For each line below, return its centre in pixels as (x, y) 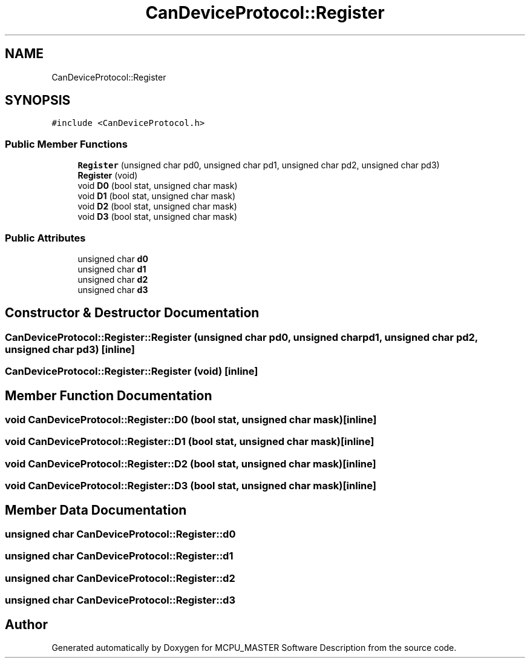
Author (26, 624)
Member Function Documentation (109, 395)
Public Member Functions (66, 144)
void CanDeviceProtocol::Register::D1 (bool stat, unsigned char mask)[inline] (190, 442)
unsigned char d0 (113, 259)
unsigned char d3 (113, 289)
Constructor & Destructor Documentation (132, 313)
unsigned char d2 (113, 279)
